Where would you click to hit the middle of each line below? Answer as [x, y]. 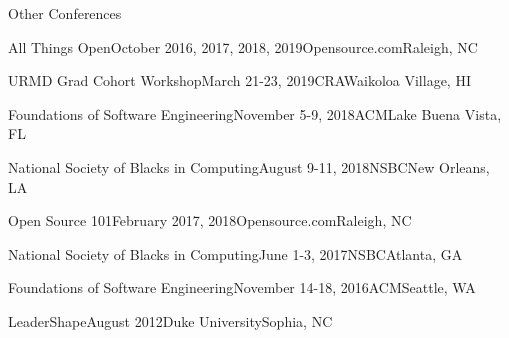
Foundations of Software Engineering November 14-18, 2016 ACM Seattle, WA [242, 287]
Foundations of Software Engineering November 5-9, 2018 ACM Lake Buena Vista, [255, 113]
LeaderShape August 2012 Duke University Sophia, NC [170, 320]
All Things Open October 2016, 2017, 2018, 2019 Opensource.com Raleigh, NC [243, 46]
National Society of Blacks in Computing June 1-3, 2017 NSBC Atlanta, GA [235, 253]
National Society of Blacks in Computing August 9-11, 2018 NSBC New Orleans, [249, 166]
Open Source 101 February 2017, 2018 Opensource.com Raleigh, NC [210, 220]
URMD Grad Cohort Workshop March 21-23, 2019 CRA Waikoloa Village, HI [239, 80]
